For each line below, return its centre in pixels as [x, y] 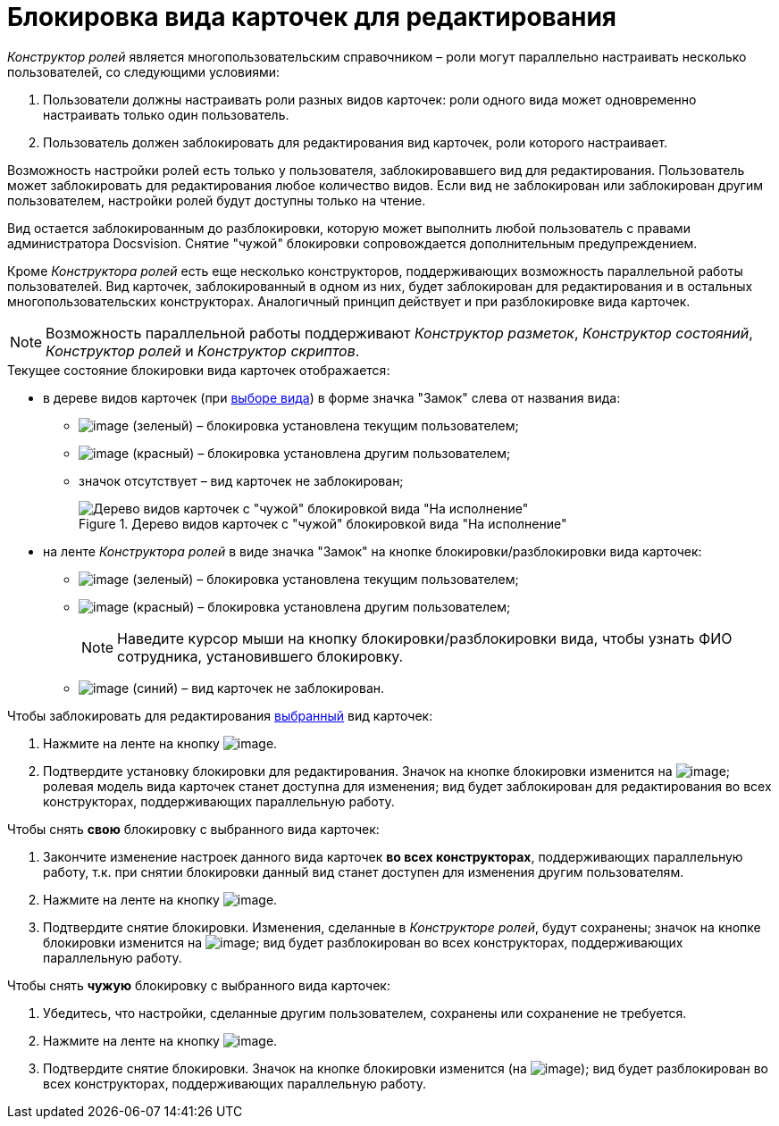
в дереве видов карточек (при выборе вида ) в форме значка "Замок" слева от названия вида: [332, 397]
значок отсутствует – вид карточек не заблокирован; [241, 480]
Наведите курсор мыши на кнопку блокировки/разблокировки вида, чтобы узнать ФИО [425, 638]
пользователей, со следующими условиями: [144, 71]
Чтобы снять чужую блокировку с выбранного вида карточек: [199, 985]
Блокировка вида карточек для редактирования [312, 17]
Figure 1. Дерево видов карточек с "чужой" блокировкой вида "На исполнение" [323, 523]
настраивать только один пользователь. [166, 114]
